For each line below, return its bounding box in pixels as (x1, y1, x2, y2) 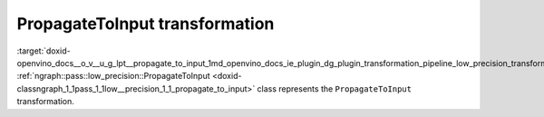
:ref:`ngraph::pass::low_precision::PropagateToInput (16, 71, 210, 82)
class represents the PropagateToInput (257, 83, 413, 94)
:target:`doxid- (16, 45, 72, 56)
